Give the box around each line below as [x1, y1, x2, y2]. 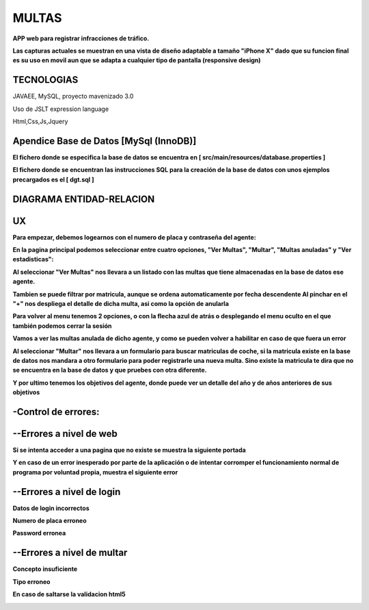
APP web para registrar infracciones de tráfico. [12, 34, 150, 42]
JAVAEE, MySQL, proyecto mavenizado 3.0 [12, 92, 134, 101]
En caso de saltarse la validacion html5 [12, 590, 126, 598]
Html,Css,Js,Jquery [12, 117, 68, 126]
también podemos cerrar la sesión [12, 322, 112, 330]
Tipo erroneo [12, 577, 51, 585]
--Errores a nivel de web [12, 428, 118, 440]
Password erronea [12, 529, 66, 537]
